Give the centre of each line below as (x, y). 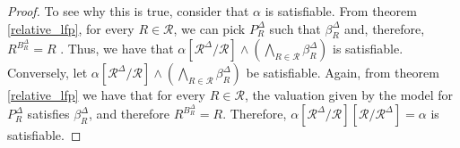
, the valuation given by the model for (349, 95)
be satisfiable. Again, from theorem (343, 73)
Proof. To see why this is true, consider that (128, 11)
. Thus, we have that (117, 49)
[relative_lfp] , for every (71, 28)
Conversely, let (48, 73)
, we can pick (209, 28)
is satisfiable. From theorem (341, 11)
